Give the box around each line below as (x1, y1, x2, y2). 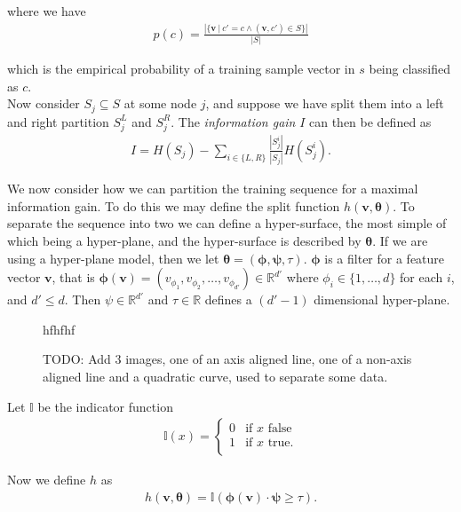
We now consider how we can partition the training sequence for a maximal (7, 179, 418, 198)
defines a (204, 290, 252, 309)
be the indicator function (37, 397, 173, 415)
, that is (52, 268, 95, 287)
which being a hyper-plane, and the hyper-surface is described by (7, 232, 362, 250)
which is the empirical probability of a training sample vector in (7, 59, 355, 78)
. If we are (372, 232, 428, 250)
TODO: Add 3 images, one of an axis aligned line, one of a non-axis (43, 350, 412, 368)
